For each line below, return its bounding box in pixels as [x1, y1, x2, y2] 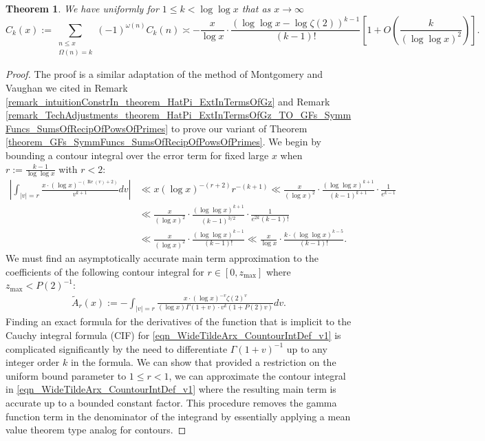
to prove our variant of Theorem [171, 121, 308, 135]
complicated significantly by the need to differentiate [6, 341, 228, 356]
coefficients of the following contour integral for [6, 264, 204, 278]
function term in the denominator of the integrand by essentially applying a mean [6, 409, 351, 423]
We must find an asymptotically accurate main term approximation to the [6, 250, 319, 265]
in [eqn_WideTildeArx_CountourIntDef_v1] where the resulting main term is [6, 382, 336, 396]
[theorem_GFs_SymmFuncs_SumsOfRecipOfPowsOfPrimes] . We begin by [6, 134, 321, 149]
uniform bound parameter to [6, 368, 127, 382]
